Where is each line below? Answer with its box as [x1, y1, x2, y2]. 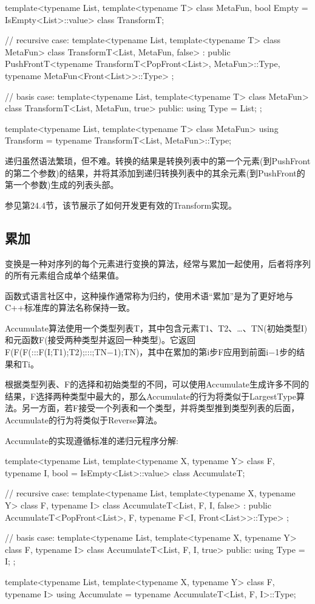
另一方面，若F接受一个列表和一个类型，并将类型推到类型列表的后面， [21, 401, 300, 414]
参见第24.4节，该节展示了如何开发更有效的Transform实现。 [5, 198, 237, 211]
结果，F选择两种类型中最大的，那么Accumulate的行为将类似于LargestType [5, 389, 296, 402]
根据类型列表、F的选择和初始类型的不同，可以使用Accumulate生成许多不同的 [5, 378, 310, 391]
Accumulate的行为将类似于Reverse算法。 [5, 414, 162, 426]
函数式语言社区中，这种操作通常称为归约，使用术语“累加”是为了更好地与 [5, 289, 294, 302]
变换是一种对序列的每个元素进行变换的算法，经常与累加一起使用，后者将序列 [5, 257, 311, 269]
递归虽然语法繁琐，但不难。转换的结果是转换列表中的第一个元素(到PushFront [5, 154, 311, 167]
